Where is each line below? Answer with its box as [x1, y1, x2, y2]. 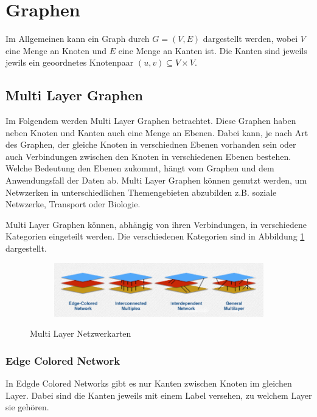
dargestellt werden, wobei [203, 32, 298, 45]
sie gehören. [5, 401, 49, 413]
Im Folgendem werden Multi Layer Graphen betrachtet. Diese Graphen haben [5, 114, 296, 127]
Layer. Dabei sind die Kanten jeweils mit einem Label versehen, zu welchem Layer [5, 388, 312, 401]
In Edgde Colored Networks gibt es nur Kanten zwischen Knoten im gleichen [5, 377, 292, 390]
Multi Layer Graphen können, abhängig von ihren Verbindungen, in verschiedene [5, 218, 307, 230]
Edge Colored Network [5, 353, 120, 368]
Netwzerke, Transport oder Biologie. [5, 198, 141, 210]
